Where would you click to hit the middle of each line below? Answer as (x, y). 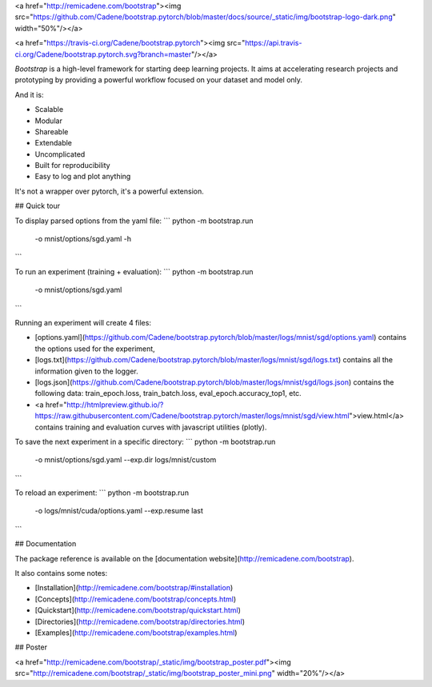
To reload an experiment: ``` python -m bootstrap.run (102, 493)
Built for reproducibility (73, 166)
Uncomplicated (60, 154)
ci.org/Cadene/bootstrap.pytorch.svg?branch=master (103, 54)
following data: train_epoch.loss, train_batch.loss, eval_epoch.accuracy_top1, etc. (168, 393)
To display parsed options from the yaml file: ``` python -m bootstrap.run (134, 221)
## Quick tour (38, 206)
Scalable (49, 110)
